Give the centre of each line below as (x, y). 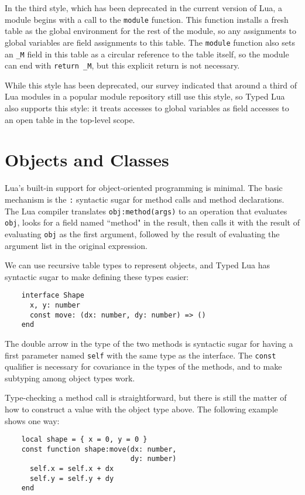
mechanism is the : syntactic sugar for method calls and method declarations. (145, 199)
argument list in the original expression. (76, 245)
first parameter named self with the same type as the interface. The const (140, 355)
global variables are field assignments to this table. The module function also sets (150, 42)
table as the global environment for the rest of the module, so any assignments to (150, 31)
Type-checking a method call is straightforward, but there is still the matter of (146, 397)
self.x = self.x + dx (72, 469)
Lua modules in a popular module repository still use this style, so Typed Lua (145, 96)
